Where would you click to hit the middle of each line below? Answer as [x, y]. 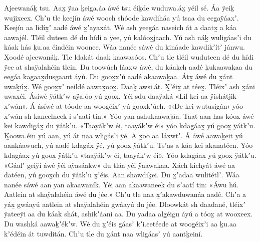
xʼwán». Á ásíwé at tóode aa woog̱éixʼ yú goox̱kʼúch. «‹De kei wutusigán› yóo [124, 105]
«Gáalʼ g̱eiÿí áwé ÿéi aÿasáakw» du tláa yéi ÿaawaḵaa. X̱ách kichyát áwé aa [119, 165]
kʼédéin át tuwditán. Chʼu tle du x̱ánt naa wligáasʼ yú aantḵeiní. [103, 233]
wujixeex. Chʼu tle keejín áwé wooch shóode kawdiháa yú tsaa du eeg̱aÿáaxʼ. [121, 17]
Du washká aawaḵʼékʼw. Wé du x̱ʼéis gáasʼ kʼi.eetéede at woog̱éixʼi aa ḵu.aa [120, 224]
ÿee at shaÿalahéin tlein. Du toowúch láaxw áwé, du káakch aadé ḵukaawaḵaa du [128, 66]
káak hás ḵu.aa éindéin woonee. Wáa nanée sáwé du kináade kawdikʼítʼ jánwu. [124, 47]
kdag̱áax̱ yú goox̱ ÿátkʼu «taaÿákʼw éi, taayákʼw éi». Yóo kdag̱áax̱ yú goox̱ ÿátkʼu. [130, 155]
